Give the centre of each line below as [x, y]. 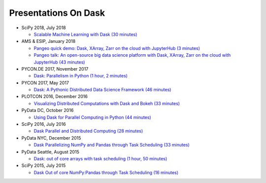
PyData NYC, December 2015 [51, 138]
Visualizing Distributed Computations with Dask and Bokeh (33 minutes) [107, 103]
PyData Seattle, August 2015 [50, 152]
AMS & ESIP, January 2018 [49, 41]
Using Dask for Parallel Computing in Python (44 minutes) [92, 117]
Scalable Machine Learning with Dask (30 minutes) [85, 34]
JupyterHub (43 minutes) [59, 62]
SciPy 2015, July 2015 [44, 166]
